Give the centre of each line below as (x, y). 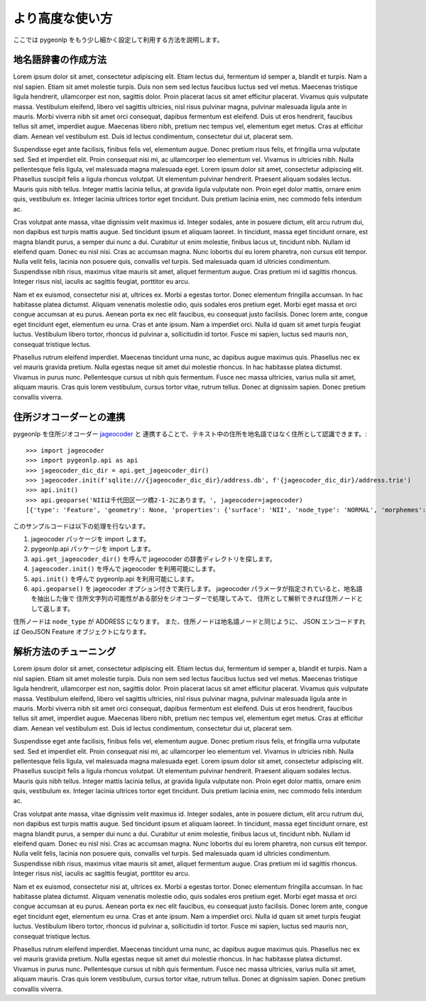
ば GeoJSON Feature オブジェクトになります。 (82, 631)
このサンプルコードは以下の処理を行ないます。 (81, 526)
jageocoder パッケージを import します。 (91, 538)
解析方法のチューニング (65, 652)
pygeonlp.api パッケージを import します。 (93, 549)
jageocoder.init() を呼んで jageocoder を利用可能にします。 (125, 569)
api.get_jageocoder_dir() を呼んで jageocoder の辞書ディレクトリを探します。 (153, 559)
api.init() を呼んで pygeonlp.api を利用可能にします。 (114, 579)
